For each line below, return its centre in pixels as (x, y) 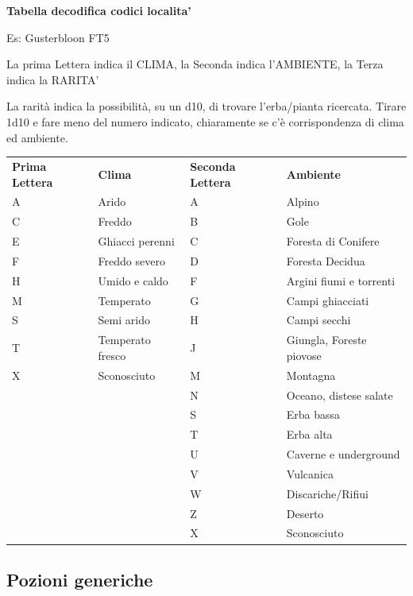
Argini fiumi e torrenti (341, 280)
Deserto (305, 513)
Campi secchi (318, 320)
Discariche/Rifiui (327, 493)
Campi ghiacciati (328, 300)
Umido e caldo (133, 280)
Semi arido (124, 320)
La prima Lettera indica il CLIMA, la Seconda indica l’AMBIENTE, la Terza (195, 64)
